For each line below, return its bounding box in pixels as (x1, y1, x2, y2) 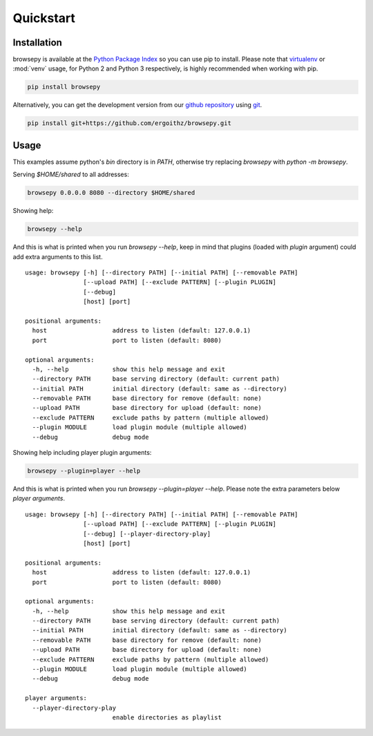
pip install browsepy (27, 83, 101, 91)
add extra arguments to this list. (12, 252, 103, 261)
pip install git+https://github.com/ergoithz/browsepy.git (27, 120, 231, 127)
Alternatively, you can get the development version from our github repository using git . (12, 101, 262, 109)
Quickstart (12, 10, 76, 26)
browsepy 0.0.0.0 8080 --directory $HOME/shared (27, 189, 195, 197)
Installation (12, 37, 62, 48)
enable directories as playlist (112, 714, 222, 721)
